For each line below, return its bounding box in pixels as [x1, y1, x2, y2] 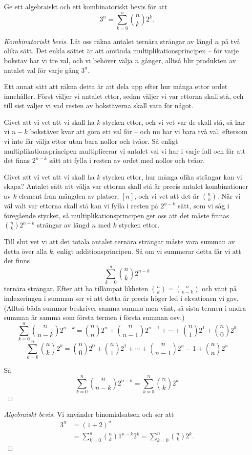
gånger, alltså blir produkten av [141, 55, 236, 65]
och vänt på [202, 283, 237, 294]
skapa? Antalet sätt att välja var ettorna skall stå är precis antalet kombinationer [4, 181, 248, 191]
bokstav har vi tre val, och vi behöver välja [4, 55, 133, 65]
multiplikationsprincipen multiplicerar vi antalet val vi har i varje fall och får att [4, 145, 246, 156]
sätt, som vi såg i [178, 201, 230, 211]
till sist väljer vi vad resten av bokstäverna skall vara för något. [4, 100, 193, 111]
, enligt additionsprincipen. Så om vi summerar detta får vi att [53, 246, 241, 256]
